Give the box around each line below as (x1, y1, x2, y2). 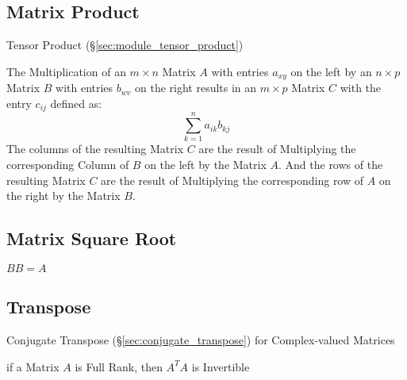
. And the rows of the (278, 156, 383, 173)
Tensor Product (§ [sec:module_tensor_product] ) (6, 36, 244, 53)
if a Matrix (6, 358, 60, 374)
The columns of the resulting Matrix (6, 140, 184, 157)
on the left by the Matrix (144, 156, 267, 173)
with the (340, 79, 382, 96)
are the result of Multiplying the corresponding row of (101, 171, 364, 188)
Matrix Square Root (6, 226, 177, 251)
